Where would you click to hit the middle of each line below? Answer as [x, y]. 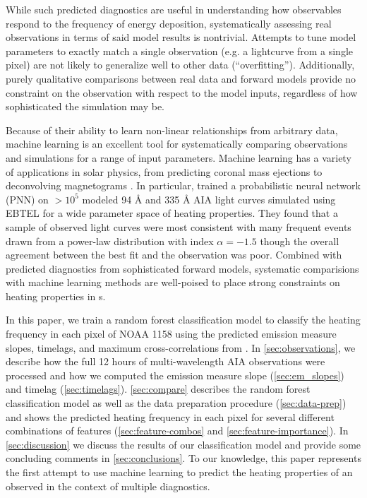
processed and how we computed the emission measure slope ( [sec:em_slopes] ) [175, 375]
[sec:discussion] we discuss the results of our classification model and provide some [183, 444]
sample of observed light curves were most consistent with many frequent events [179, 226]
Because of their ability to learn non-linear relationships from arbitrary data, [172, 130]
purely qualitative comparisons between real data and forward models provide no [181, 78]
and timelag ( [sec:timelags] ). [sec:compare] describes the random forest [158, 389]
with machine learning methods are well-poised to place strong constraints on [173, 282]
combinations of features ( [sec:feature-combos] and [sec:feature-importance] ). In [177, 431]
